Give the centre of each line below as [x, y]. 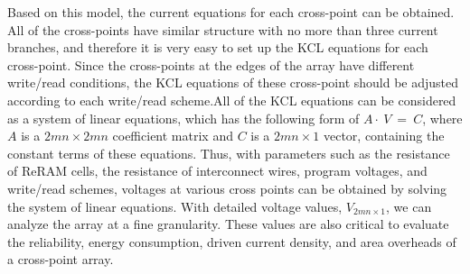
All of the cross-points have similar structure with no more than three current [223, 29]
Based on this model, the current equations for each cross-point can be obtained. [231, 12]
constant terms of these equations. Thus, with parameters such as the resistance [229, 153]
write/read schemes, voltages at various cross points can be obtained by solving [227, 188]
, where [442, 118]
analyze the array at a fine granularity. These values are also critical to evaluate [228, 224]
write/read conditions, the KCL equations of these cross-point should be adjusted [233, 82]
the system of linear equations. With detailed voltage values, [175, 206]
